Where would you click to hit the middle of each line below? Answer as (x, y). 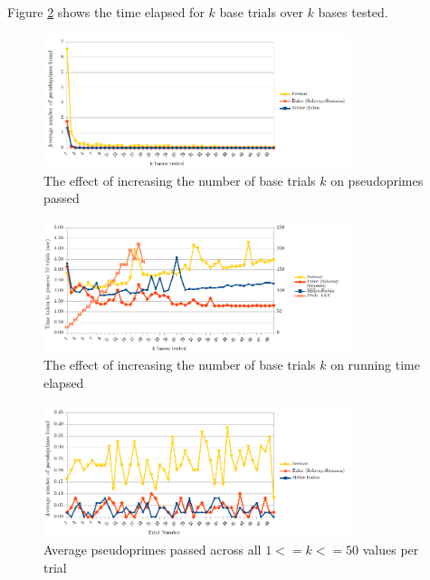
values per (391, 549)
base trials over (261, 12)
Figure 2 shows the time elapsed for (106, 12)
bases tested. (353, 12)
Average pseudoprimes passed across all (153, 549)
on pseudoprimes (377, 180)
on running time (376, 365)
